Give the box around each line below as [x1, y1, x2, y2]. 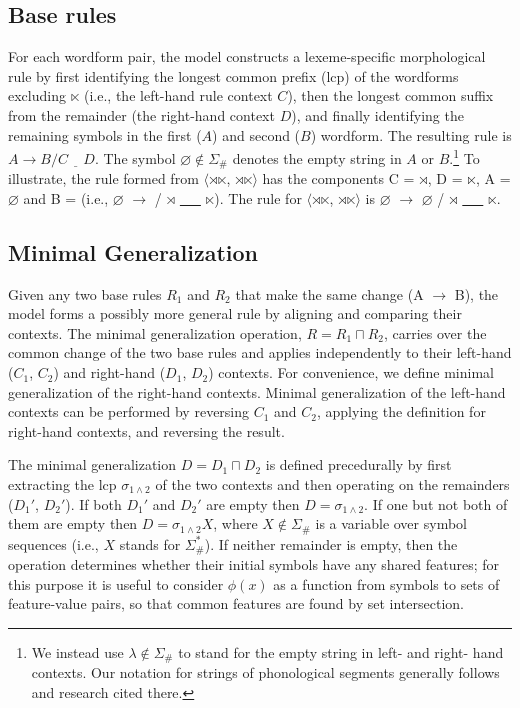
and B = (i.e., [23, 187, 109, 208]
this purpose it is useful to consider [8, 573, 224, 594]
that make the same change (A [235, 283, 424, 304]
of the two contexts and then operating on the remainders [155, 474, 510, 495]
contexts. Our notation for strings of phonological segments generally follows [31, 662, 500, 683]
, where [213, 513, 258, 534]
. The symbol [94, 147, 176, 168]
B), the [454, 283, 499, 304]
